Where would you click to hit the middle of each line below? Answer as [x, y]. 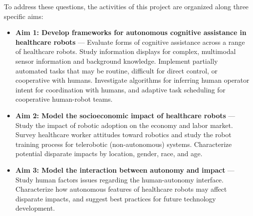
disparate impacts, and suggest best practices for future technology [116, 198]
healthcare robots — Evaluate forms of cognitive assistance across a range [130, 42]
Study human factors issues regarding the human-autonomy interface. [119, 179]
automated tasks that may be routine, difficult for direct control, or [116, 70]
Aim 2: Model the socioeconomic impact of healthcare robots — [125, 115]
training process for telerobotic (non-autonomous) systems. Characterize [124, 144]
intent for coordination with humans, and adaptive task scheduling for [120, 89]
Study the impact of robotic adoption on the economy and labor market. [124, 125]
